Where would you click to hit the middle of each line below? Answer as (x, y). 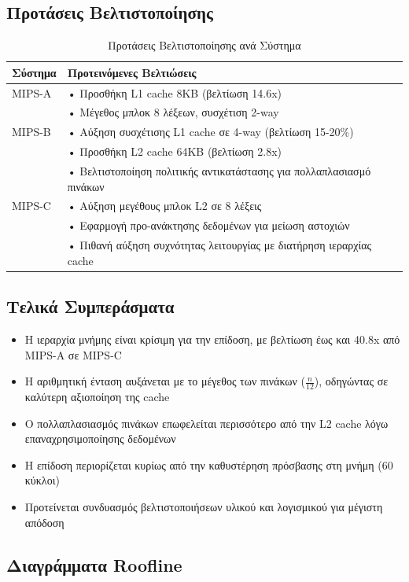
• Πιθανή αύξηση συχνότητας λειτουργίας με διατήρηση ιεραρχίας (219, 245)
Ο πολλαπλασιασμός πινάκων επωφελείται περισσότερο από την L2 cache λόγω (206, 423)
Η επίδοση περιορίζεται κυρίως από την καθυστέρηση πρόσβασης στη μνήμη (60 (209, 464)
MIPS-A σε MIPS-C (73, 354)
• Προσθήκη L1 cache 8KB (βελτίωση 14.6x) (175, 92)
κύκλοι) (42, 480)
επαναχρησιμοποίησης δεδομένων (100, 438)
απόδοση (44, 522)
